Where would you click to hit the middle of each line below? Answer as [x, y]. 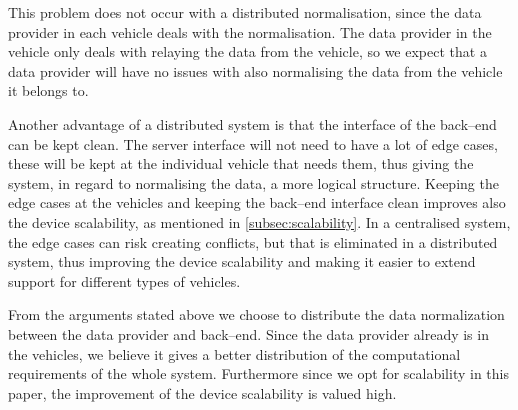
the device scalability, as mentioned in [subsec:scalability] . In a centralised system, [259, 221]
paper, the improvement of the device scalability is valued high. [202, 392]
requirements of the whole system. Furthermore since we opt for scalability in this [258, 373]
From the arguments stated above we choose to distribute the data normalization [256, 314]
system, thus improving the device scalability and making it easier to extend [242, 261]
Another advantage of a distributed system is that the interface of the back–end [252, 123]
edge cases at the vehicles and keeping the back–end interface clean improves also [257, 202]
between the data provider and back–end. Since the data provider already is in [248, 333]
